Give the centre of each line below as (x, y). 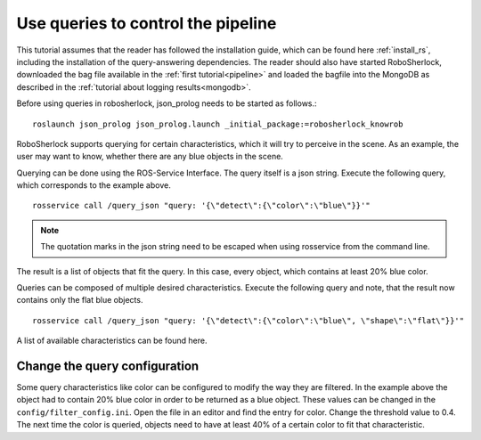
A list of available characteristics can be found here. (112, 341)
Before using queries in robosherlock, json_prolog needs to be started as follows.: (167, 103)
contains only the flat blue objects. (80, 300)
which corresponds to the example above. (94, 185)
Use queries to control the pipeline (147, 23)
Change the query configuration (108, 366)
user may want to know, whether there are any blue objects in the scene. (150, 157)
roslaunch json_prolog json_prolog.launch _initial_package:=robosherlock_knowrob (218, 124)
